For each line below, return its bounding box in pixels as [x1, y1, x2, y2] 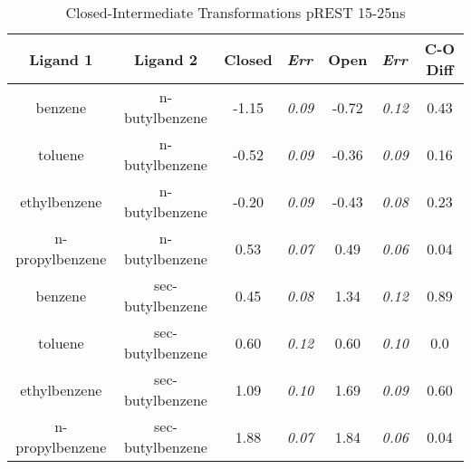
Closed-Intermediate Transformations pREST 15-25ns [65, 2, 406, 23]
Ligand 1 [29, 48, 93, 70]
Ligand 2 [133, 48, 198, 70]
